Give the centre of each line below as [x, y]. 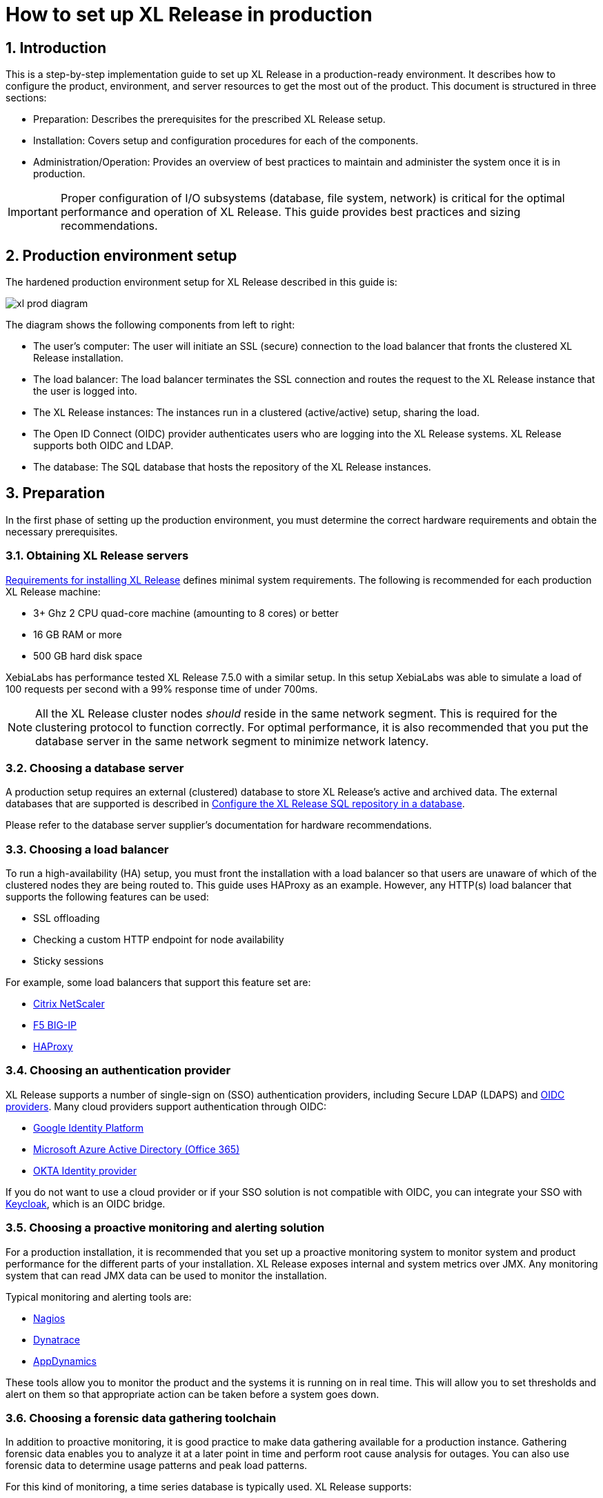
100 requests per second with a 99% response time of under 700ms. [162, 689]
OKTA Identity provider [85, 1170]
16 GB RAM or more [78, 634]
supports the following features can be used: [107, 897]
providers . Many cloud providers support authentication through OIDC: [166, 1106]
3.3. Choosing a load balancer [87, 849]
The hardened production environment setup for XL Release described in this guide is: [201, 282]
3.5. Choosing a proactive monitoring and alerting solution [165, 1228]
